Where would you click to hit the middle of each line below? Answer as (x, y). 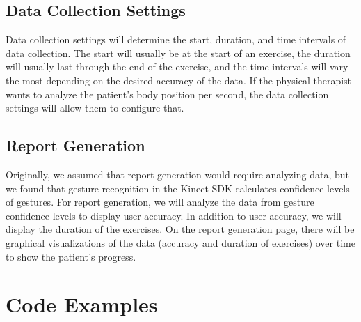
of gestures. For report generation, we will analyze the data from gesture (160, 202)
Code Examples (82, 304)
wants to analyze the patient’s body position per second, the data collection (167, 94)
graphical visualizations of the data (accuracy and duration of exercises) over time (180, 242)
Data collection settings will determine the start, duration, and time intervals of (176, 39)
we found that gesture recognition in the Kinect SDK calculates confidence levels (178, 188)
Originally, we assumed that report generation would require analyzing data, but (177, 174)
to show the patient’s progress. (71, 256)
